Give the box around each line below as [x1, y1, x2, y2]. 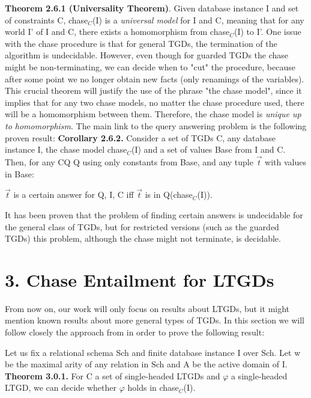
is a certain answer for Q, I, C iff [13, 188, 134, 201]
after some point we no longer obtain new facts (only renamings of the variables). [5, 72, 304, 85]
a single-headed [231, 369, 288, 382]
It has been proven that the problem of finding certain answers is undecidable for [5, 208, 303, 221]
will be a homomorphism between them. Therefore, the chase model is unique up [5, 108, 301, 120]
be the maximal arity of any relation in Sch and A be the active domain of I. [5, 358, 288, 370]
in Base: [5, 167, 34, 180]
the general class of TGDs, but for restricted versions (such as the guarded [5, 220, 279, 233]
